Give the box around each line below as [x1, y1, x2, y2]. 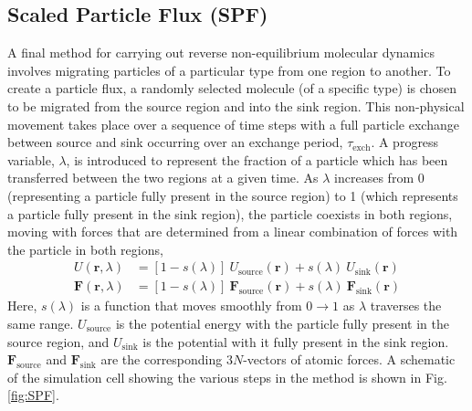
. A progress [371, 132, 439, 152]
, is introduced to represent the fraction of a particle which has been [66, 150, 448, 169]
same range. [7, 313, 74, 332]
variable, [7, 150, 55, 169]
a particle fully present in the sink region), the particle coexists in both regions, [7, 204, 453, 223]
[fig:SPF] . [7, 385, 59, 405]
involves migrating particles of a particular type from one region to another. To [7, 60, 451, 79]
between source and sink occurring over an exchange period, [7, 132, 343, 152]
